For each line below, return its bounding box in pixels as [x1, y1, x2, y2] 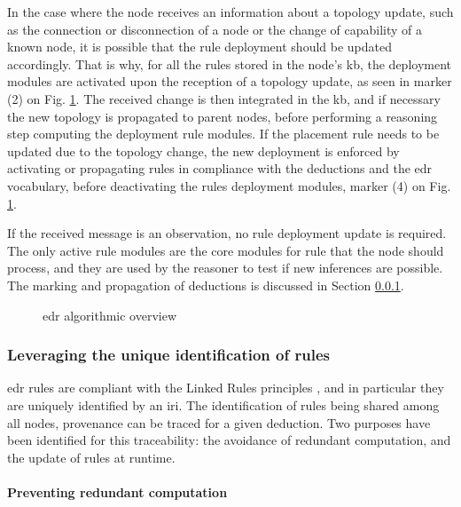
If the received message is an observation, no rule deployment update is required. [7, 224, 447, 242]
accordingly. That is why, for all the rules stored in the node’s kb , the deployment [7, 54, 452, 73]
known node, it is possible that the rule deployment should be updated [7, 37, 392, 56]
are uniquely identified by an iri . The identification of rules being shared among [7, 395, 440, 414]
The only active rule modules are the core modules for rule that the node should [7, 241, 444, 259]
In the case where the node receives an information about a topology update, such [7, 3, 454, 20]
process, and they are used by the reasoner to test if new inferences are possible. [7, 258, 443, 277]
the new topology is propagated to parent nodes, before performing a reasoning [7, 107, 438, 125]
